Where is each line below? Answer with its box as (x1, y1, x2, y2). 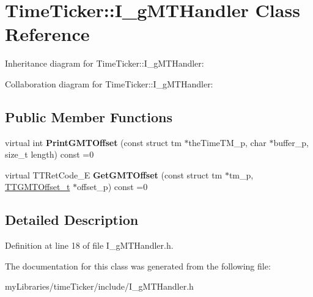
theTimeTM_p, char (188, 136, 267, 148)
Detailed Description (5, 210, 139, 229)
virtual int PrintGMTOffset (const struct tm (5, 136, 182, 148)
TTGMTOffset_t (5, 180, 70, 193)
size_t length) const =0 (5, 148, 94, 161)
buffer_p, (273, 136, 309, 148)
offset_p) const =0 (77, 180, 148, 193)
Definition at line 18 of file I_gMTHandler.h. (5, 239, 174, 252)
